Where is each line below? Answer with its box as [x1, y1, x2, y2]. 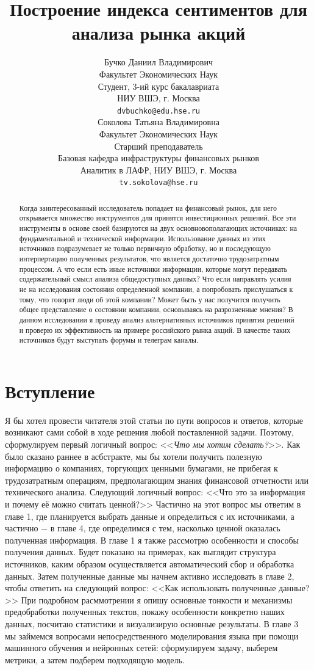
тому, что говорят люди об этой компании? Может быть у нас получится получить [19, 294, 280, 304]
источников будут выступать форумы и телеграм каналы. [19, 335, 199, 345]
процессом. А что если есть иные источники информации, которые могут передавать [19, 263, 288, 274]
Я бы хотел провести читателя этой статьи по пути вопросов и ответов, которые [5, 413, 303, 426]
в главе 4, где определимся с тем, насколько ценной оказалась [50, 522, 280, 534]
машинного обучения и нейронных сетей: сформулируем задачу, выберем [5, 641, 278, 654]
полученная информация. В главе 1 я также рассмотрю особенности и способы [5, 533, 299, 546]
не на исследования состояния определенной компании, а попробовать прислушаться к [19, 284, 293, 294]
